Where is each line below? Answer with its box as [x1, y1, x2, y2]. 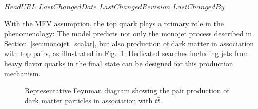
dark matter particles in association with [25, 95, 153, 105]
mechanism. [4, 68, 41, 78]
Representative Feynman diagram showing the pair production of [25, 85, 229, 96]
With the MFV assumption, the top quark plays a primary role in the [4, 18, 224, 29]
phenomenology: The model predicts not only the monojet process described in [4, 28, 252, 39]
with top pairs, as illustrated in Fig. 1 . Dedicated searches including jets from [4, 48, 249, 59]
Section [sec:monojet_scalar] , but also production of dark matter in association [4, 38, 254, 48]
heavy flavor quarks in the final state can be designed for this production [4, 58, 233, 68]
